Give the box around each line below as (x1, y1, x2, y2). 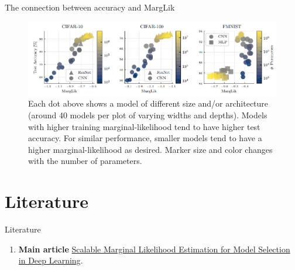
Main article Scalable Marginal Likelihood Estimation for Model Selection (18, 242, 290, 255)
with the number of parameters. (28, 155, 142, 167)
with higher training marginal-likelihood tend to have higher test (28, 120, 260, 132)
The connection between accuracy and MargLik (5, 1, 175, 13)
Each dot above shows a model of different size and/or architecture (28, 97, 269, 110)
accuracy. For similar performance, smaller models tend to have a (28, 132, 262, 144)
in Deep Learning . (18, 254, 83, 266)
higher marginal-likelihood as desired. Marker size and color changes (28, 143, 273, 155)
